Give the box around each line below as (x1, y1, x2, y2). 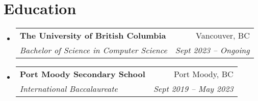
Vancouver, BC (196, 29, 250, 42)
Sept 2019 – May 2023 (153, 83, 234, 95)
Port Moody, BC (174, 68, 234, 80)
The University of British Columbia (19, 29, 166, 42)
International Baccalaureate (19, 83, 118, 95)
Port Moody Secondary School (19, 68, 145, 80)
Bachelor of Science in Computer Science (19, 44, 167, 56)
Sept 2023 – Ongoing (175, 44, 250, 56)
